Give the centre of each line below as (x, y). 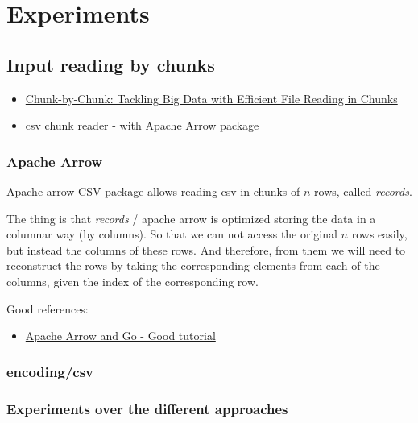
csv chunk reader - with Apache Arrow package (142, 125)
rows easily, (379, 234)
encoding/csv (50, 371)
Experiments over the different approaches (147, 408)
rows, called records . (363, 191)
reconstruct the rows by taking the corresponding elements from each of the (193, 265)
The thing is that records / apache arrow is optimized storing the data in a (191, 218)
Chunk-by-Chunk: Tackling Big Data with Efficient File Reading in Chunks (211, 98)
